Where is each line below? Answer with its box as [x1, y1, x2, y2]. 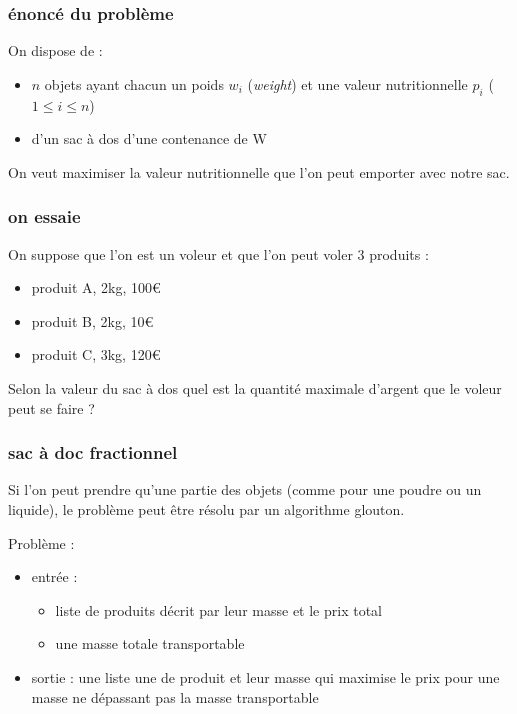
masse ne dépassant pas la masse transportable [31, 686, 319, 707]
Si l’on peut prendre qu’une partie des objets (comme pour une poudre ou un [8, 479, 482, 500]
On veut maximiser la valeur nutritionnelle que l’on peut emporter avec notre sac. [8, 161, 510, 182]
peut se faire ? [8, 397, 95, 418]
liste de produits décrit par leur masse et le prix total [55, 599, 382, 620]
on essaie [8, 204, 81, 229]
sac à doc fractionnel [8, 440, 178, 465]
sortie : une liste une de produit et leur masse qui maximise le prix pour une [31, 666, 500, 687]
